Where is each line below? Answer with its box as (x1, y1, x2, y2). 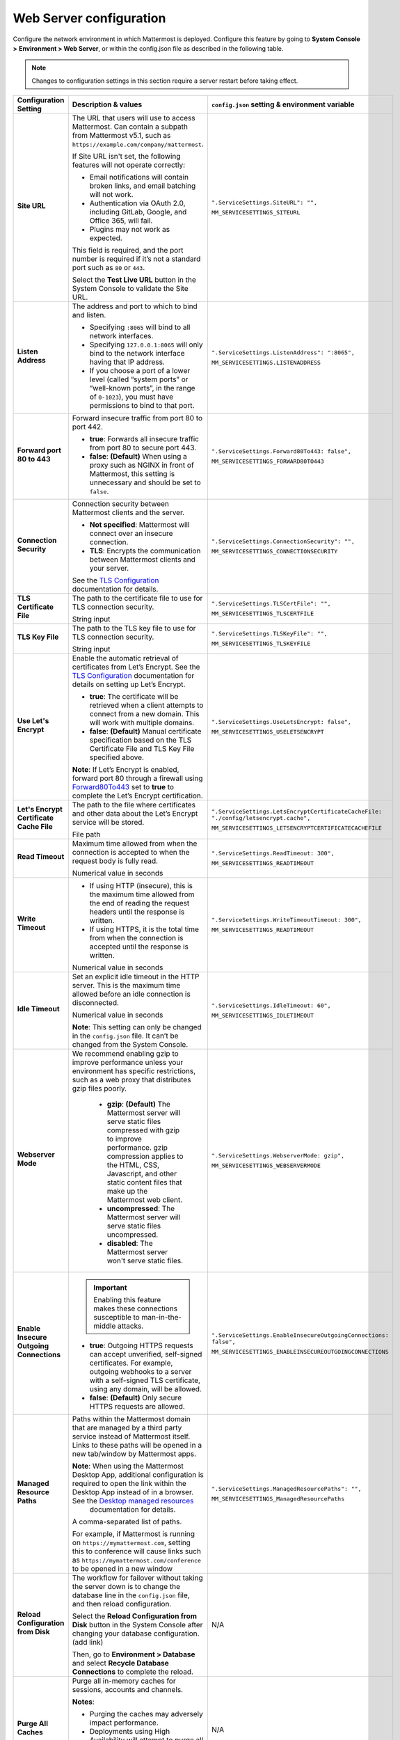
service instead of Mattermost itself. (72, 1432, 191, 1441)
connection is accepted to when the (72, 848, 190, 857)
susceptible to (93, 1313, 141, 1322)
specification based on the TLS (89, 735, 192, 745)
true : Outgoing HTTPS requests (89, 1340, 194, 1350)
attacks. (117, 1321, 144, 1331)
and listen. (72, 310, 106, 320)
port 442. (72, 422, 104, 432)
